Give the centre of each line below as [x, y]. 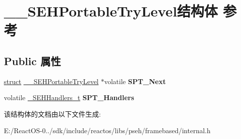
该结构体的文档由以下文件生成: [52, 113]
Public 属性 [32, 61]
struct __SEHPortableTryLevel [51, 81]
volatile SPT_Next [135, 81]
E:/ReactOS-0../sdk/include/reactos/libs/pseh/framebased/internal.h [107, 130]
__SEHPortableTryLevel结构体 [111, 11]
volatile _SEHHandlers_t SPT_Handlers [69, 97]
